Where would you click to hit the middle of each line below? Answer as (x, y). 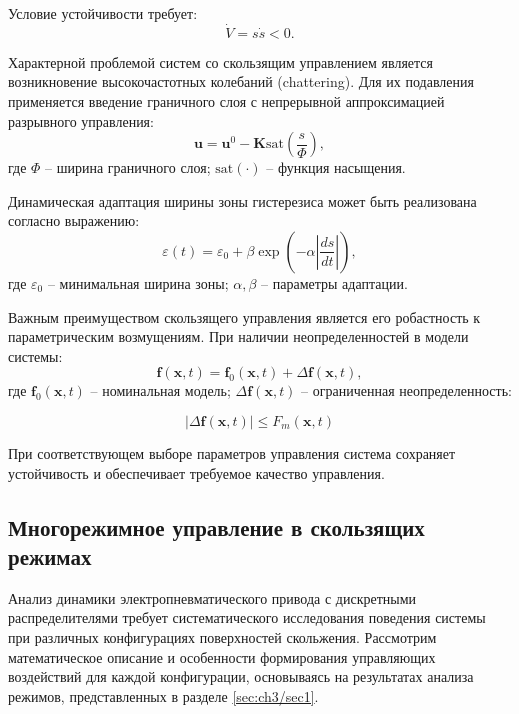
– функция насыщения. (336, 167)
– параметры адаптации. (334, 282)
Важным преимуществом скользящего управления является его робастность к (244, 316)
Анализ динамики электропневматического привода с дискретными (212, 597)
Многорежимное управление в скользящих (216, 526)
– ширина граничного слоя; (128, 167)
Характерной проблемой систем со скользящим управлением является (221, 61)
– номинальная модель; (160, 390)
